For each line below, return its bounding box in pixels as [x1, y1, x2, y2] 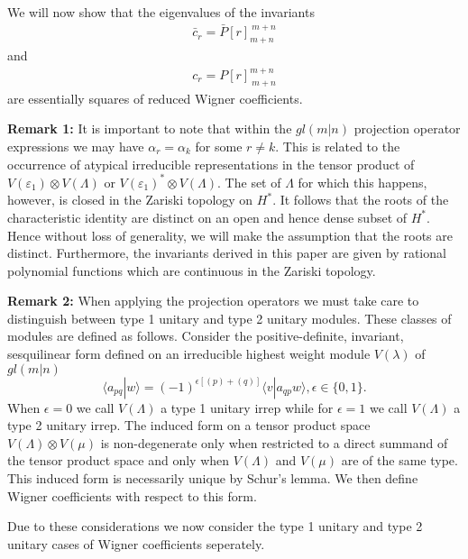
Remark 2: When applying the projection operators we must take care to [7, 291, 419, 310]
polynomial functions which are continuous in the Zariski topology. [7, 261, 376, 279]
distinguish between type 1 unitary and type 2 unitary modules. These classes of [7, 308, 452, 327]
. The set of [217, 172, 281, 191]
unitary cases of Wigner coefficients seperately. [7, 534, 265, 553]
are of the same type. [341, 451, 458, 470]
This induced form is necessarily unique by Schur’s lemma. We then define [7, 469, 418, 488]
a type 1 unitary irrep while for [161, 398, 334, 417]
